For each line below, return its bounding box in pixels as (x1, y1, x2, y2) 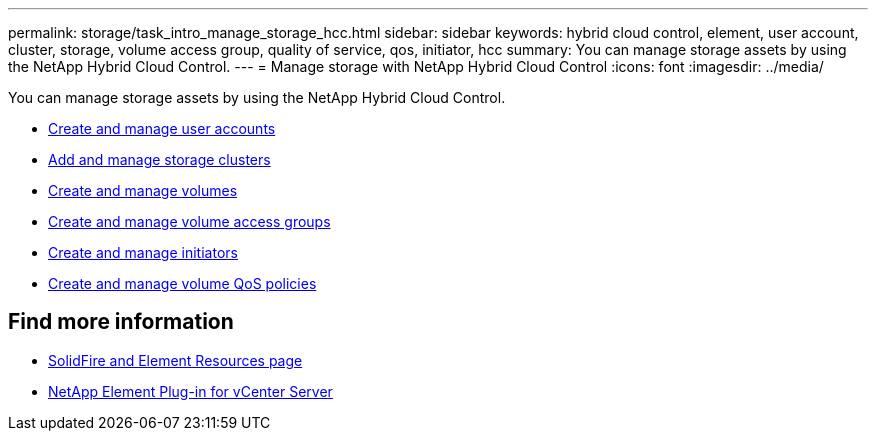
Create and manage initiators (48, 244, 238, 261)
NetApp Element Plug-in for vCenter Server (48, 382, 333, 400)
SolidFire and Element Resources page (48, 351, 303, 369)
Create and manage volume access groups (48, 213, 331, 230)
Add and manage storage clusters (48, 151, 271, 168)
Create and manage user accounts (48, 120, 276, 137)
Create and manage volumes (48, 182, 238, 199)
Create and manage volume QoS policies (48, 275, 317, 292)
